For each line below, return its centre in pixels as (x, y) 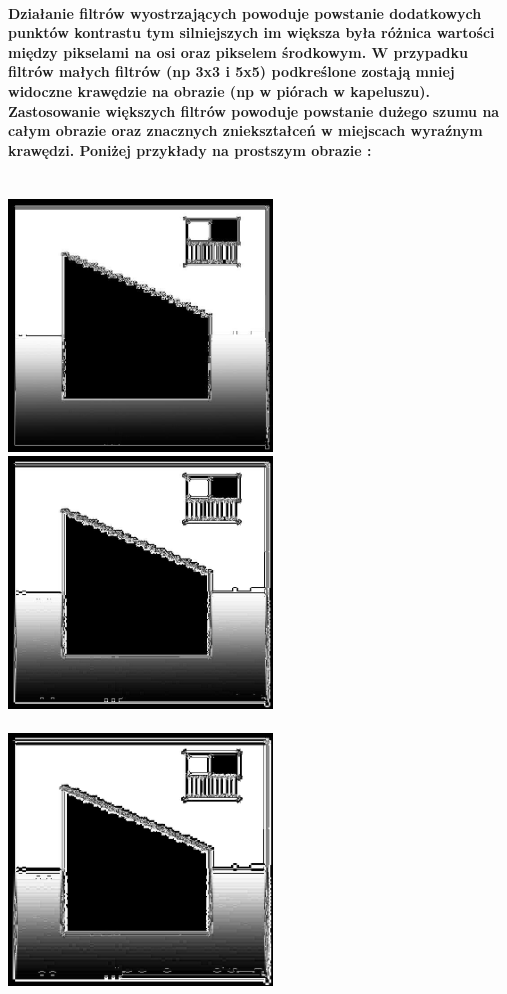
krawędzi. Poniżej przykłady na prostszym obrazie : (190, 149)
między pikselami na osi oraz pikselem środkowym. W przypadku (238, 51)
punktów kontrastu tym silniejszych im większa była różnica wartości (251, 32)
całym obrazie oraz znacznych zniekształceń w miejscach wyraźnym (245, 130)
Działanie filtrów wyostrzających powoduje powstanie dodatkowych (245, 12)
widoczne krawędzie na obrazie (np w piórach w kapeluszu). (219, 90)
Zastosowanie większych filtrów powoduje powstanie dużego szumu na (254, 110)
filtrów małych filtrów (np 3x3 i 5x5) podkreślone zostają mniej (231, 71)
